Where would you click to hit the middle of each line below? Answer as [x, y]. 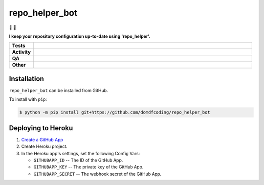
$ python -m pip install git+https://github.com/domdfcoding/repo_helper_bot [115, 112]
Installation [26, 79]
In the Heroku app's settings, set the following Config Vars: [81, 153]
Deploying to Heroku [41, 128]
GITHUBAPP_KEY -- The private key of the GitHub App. [88, 167]
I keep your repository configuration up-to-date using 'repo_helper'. [80, 36]
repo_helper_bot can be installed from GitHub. [58, 90]
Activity [22, 52]
